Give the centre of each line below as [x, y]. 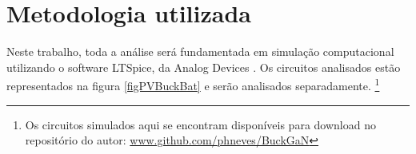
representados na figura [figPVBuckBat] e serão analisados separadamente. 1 [193, 84]
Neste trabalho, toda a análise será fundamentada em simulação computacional [200, 51]
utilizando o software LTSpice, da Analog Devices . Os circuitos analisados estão [204, 67]
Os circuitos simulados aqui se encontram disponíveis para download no [200, 124]
